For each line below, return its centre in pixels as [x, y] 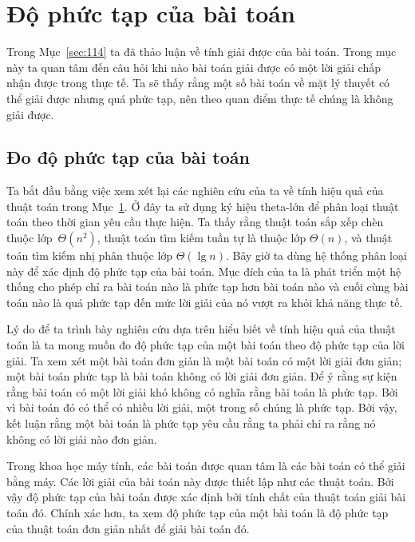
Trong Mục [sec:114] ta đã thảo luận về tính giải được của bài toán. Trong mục [202, 52]
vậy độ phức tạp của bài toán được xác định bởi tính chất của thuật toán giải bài [206, 497]
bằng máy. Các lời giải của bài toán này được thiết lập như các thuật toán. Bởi [200, 481]
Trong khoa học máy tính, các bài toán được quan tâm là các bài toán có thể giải [206, 466]
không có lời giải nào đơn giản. [82, 438]
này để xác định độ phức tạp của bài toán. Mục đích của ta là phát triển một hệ [204, 271]
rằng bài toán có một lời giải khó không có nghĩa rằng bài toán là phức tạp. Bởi [202, 391]
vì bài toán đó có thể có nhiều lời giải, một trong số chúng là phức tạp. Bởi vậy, [202, 407]
